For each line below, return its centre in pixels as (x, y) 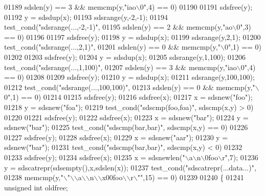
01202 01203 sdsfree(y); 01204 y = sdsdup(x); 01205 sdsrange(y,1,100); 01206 (125, 57)
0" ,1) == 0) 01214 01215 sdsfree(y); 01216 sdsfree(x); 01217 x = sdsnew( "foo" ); (128, 97)
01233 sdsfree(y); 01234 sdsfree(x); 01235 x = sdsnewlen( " (95, 157)
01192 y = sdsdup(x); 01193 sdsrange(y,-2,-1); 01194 (86, 17)
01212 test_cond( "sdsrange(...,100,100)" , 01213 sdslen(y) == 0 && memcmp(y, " (130, 87)
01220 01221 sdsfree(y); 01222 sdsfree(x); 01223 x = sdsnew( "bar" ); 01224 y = (126, 117)
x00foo (112, 177)
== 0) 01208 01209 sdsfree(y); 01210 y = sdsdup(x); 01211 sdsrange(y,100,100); (129, 77)
